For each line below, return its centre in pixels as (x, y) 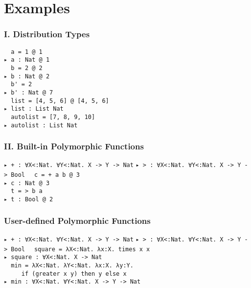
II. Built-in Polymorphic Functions (74, 146)
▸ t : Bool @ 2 (29, 199)
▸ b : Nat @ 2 (27, 76)
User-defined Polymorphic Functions (77, 220)
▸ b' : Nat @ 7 (29, 92)
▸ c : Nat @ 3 (27, 183)
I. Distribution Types (47, 34)
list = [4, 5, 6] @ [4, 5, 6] (60, 101)
